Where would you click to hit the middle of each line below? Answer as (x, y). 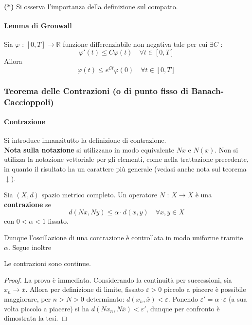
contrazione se (27, 204)
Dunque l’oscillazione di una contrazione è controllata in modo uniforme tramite (124, 237)
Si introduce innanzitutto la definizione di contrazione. (85, 140)
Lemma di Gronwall (38, 26)
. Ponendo (183, 298)
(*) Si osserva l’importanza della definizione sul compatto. (91, 6)
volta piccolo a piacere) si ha (47, 308)
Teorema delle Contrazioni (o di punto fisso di (96, 90)
